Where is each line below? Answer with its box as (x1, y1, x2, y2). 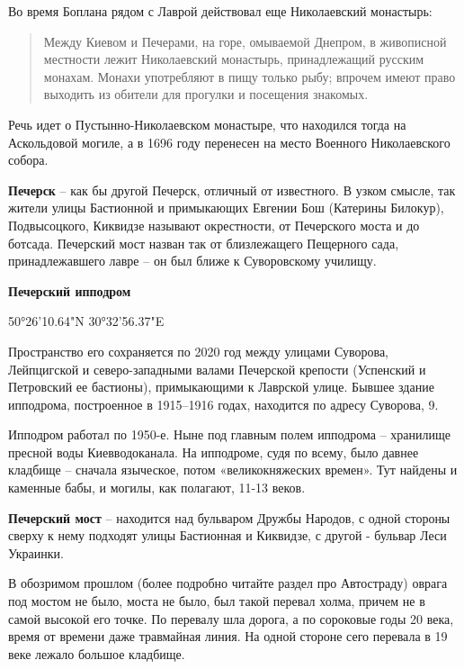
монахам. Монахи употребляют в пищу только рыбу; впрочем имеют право (43, 67, 456, 86)
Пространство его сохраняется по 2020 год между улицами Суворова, (8, 341, 389, 360)
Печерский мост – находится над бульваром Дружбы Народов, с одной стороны (8, 508, 451, 527)
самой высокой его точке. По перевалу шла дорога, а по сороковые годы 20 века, (8, 609, 454, 628)
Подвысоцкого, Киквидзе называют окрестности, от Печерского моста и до (8, 215, 420, 234)
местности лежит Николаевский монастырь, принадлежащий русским (43, 50, 424, 68)
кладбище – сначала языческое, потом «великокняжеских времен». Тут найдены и (8, 460, 458, 479)
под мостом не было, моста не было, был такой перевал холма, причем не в (8, 592, 425, 610)
